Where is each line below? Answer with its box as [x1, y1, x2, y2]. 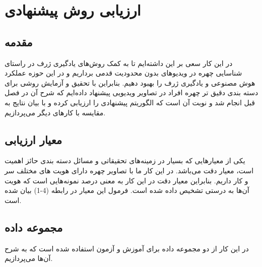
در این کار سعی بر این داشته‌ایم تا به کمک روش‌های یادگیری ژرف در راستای [5, 57, 233, 68]
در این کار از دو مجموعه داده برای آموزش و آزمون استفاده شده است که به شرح [5, 243, 249, 253]
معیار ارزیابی [5, 131, 62, 147]
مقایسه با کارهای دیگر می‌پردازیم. [5, 107, 106, 117]
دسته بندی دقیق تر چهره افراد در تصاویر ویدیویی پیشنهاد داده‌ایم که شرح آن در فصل [5, 87, 258, 98]
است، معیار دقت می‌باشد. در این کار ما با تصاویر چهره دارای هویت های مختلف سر [5, 165, 254, 175]
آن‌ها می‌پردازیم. [5, 253, 53, 263]
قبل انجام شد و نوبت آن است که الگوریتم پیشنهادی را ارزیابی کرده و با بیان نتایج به [5, 97, 255, 107]
